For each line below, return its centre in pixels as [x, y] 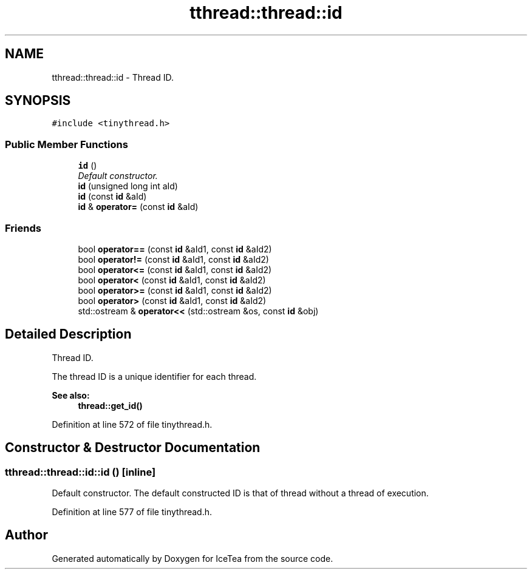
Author [26, 535]
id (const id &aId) [112, 197]
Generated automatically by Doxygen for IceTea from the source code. [193, 558]
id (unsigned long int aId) [128, 186]
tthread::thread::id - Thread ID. [113, 77]
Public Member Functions [66, 144]
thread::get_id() [110, 405]
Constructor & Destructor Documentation [133, 448]
